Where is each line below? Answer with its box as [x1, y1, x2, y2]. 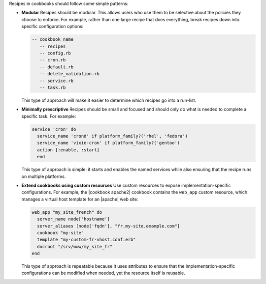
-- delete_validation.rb [39, 71, 100, 77]
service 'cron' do [32, 126, 76, 132]
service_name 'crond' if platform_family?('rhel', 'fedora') [37, 133, 188, 139]
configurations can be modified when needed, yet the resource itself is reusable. [21, 270, 186, 276]
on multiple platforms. [21, 173, 66, 179]
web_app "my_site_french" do [32, 209, 102, 215]
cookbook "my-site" [37, 230, 84, 235]
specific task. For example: [21, 113, 76, 119]
